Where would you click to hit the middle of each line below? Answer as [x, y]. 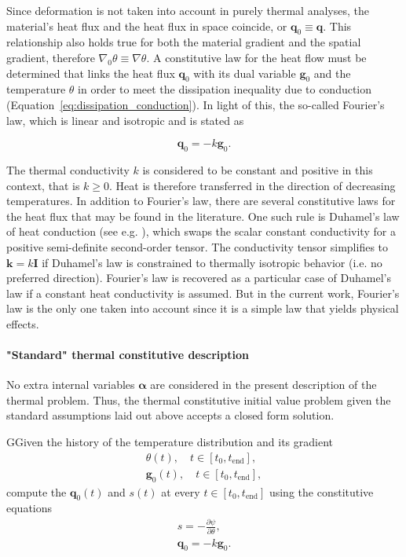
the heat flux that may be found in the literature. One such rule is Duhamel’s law [203, 216]
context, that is [43, 185]
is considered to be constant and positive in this [258, 169]
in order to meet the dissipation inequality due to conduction [225, 89]
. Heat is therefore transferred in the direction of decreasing [252, 185]
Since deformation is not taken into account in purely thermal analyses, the [188, 10]
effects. [23, 323]
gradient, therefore [51, 57]
